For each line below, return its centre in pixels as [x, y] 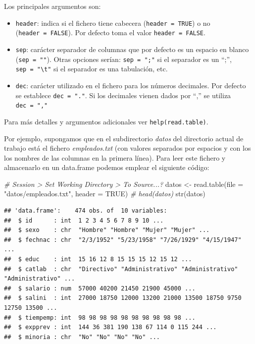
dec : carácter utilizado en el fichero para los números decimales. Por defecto [131, 85]
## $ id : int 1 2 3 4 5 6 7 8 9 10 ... [84, 220]
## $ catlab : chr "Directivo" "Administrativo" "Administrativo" [121, 269]
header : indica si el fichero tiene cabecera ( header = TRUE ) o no [113, 23]
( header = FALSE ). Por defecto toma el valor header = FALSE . [110, 32]
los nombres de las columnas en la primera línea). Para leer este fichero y [115, 157]
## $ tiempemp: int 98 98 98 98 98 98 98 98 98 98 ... [100, 317]
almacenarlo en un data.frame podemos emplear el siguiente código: [107, 167]
